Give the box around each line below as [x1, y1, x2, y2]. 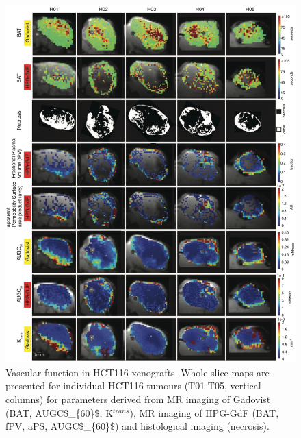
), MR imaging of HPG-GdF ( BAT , [129, 405, 279, 419]
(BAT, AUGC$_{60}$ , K [5, 405, 114, 419]
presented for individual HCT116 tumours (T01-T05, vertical [5, 378, 261, 393]
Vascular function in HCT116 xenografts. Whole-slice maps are [5, 365, 270, 379]
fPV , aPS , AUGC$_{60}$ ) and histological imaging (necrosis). [5, 419, 270, 433]
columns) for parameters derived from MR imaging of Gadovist [5, 392, 271, 406]
